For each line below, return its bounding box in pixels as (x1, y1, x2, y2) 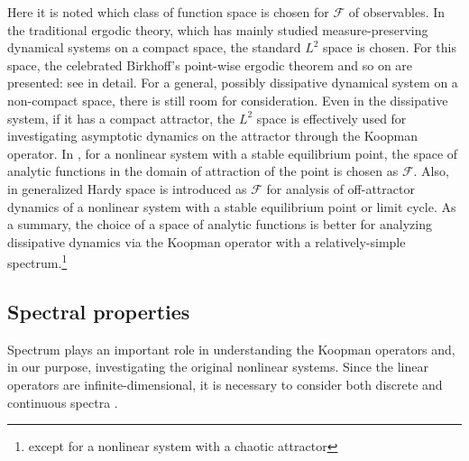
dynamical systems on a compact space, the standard (7, 38, 301, 57)
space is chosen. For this (323, 38, 456, 57)
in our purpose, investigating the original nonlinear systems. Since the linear (7, 357, 428, 376)
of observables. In (348, 3, 446, 21)
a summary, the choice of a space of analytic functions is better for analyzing (7, 215, 432, 234)
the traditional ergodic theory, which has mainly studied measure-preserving (7, 20, 428, 39)
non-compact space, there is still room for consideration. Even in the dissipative (7, 90, 448, 109)
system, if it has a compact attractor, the (7, 108, 235, 127)
